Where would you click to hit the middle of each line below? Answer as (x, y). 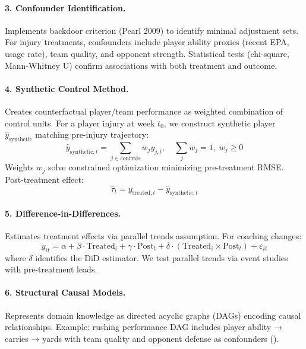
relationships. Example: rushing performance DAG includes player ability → (143, 327)
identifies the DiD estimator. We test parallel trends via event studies (162, 257)
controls (130, 159)
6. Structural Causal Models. (65, 292)
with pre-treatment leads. (51, 269)
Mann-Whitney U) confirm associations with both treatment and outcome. (141, 65)
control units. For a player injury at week (80, 123)
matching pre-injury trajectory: (92, 134)
